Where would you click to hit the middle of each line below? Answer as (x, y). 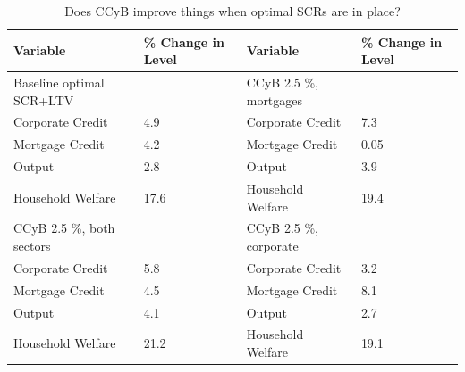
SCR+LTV (44, 99)
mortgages (275, 99)
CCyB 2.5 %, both (64, 228)
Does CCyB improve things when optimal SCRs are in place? (232, 11)
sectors (32, 246)
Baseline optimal (59, 83)
